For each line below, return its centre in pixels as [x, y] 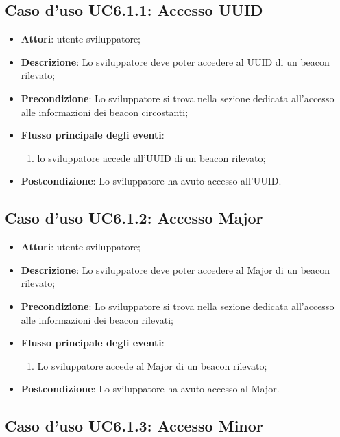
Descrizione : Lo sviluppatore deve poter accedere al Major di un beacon [175, 269]
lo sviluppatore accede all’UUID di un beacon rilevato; [151, 157]
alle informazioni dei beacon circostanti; [105, 111]
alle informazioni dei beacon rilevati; [97, 319]
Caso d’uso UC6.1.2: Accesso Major [134, 218]
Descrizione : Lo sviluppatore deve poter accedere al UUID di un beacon [175, 61]
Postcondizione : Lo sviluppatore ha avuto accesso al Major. [150, 389]
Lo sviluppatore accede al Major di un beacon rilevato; [152, 365]
